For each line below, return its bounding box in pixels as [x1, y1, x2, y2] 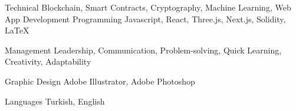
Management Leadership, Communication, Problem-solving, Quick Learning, [5, 43, 282, 56]
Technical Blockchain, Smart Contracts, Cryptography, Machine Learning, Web [5, 1, 291, 13]
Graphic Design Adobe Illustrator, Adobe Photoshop [5, 75, 195, 87]
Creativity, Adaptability [5, 55, 91, 68]
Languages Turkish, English [5, 95, 105, 107]
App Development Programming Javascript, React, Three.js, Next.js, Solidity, [5, 12, 286, 25]
